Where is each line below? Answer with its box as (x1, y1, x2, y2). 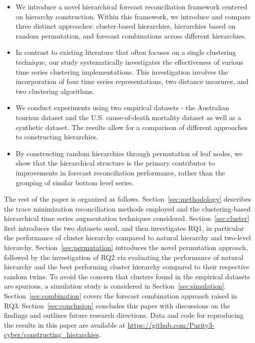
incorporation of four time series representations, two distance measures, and (15, 76, 249, 86)
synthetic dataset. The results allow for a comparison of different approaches (15, 122, 248, 132)
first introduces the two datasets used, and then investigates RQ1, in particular (4, 222, 244, 233)
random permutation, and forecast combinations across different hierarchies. (15, 30, 247, 41)
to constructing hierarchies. (15, 131, 99, 142)
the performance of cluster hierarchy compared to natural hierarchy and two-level (4, 232, 251, 243)
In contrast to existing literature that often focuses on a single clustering (15, 47, 236, 57)
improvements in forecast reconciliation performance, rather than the (15, 167, 225, 177)
